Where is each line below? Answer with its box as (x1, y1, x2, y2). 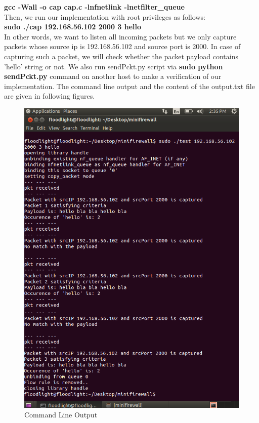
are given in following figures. (4, 91, 95, 101)
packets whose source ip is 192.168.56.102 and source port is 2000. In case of (4, 41, 241, 52)
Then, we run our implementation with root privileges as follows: (4, 11, 205, 22)
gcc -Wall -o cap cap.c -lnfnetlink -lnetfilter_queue (4, 2, 185, 12)
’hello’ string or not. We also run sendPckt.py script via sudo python (4, 61, 223, 71)
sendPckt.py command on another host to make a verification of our (4, 71, 222, 81)
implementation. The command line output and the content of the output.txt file (4, 80, 255, 91)
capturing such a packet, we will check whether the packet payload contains (4, 51, 238, 61)
